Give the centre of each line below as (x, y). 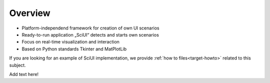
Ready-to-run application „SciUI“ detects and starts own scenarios (90, 34)
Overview (30, 13)
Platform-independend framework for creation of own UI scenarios (90, 28)
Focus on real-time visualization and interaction (71, 42)
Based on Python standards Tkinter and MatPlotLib (74, 49)
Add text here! (24, 74)
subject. (17, 65)
